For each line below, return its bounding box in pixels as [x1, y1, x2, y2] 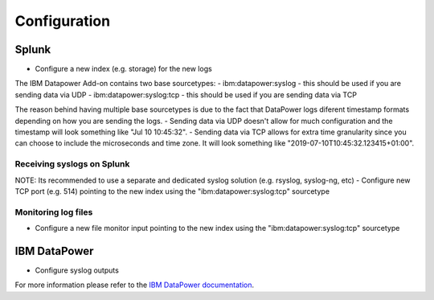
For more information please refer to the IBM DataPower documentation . [14, 280, 255, 290]
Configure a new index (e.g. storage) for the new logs [35, 64, 212, 74]
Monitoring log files [14, 206, 93, 217]
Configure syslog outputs [35, 265, 120, 275]
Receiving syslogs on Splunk [14, 158, 130, 170]
